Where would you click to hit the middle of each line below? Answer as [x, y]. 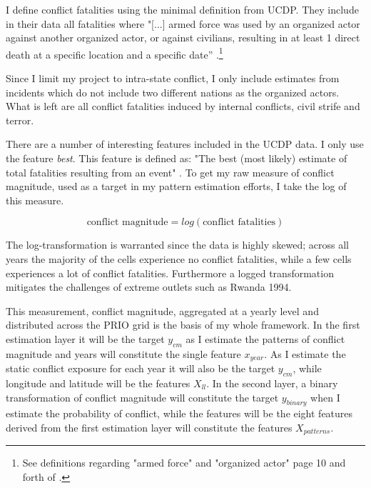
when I [325, 397]
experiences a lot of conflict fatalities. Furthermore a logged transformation [170, 273]
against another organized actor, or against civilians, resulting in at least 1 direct [183, 38]
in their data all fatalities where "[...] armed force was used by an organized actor [183, 23]
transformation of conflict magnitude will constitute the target [142, 397]
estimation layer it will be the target [85, 338]
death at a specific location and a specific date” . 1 [115, 53]
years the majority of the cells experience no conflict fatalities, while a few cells [179, 258]
